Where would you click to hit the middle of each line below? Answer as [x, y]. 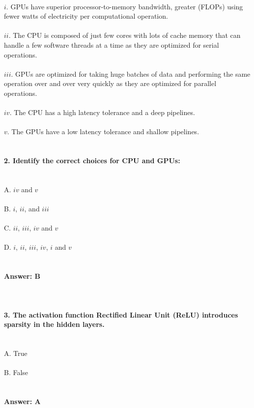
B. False [16, 372]
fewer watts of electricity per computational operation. [86, 16]
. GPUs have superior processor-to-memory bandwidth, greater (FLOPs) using [125, 6]
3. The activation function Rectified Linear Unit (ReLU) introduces [121, 314]
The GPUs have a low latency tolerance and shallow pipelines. [105, 131]
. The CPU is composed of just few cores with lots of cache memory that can [125, 35]
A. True [16, 353]
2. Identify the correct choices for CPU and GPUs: [92, 160]
